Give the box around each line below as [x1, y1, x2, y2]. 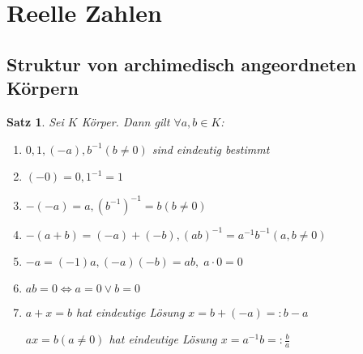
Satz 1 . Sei [6, 113, 64, 130]
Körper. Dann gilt [81, 113, 170, 130]
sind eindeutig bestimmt [152, 140, 270, 157]
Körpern [6, 75, 79, 100]
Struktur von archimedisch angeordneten [6, 51, 357, 76]
